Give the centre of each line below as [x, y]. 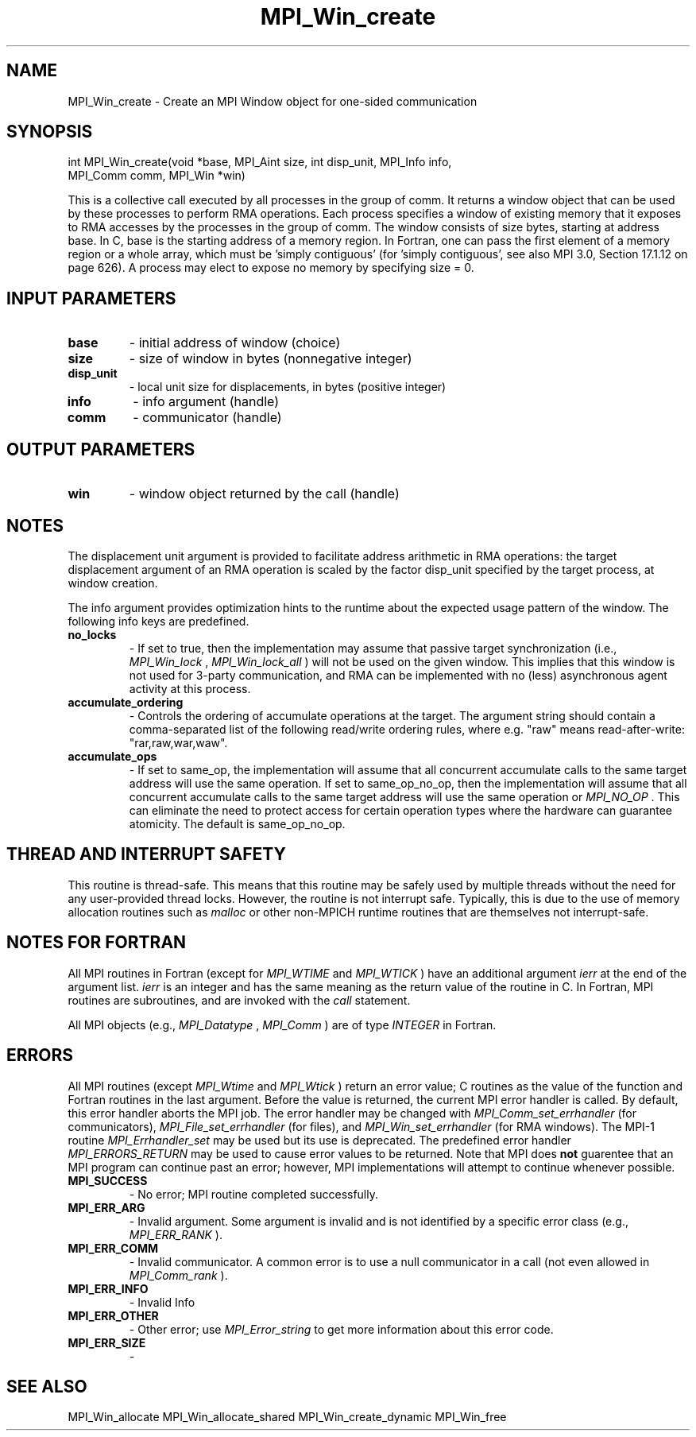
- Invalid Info [162, 1302]
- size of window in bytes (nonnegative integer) [271, 359]
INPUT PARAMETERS [91, 298]
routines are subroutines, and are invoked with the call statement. [239, 1000]
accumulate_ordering [126, 702]
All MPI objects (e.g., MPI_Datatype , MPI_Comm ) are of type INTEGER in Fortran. [282, 1024]
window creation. [113, 583]
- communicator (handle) [207, 418]
